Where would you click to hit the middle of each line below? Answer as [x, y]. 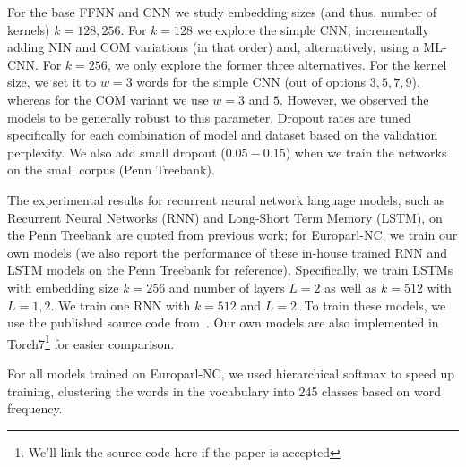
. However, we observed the [354, 99]
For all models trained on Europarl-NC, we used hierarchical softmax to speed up [231, 373]
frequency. [35, 408]
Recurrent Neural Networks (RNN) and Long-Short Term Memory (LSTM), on [225, 217]
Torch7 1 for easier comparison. [91, 342]
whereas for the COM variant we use [108, 99]
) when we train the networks [366, 152]
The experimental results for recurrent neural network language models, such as [226, 199]
